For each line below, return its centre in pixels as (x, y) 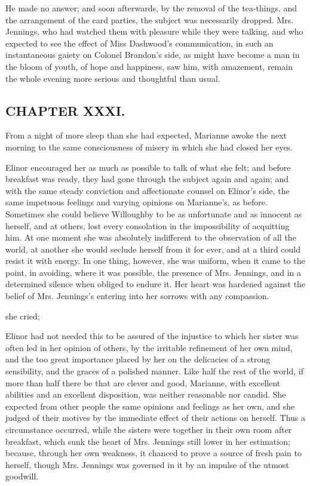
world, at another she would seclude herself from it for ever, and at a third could (153, 249)
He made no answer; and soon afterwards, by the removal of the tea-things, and (151, 8)
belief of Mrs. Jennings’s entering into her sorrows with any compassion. (137, 296)
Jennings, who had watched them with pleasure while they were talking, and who (154, 31)
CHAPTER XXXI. (65, 110)
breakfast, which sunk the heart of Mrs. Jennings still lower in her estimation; (148, 441)
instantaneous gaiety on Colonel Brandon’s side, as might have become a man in (153, 55)
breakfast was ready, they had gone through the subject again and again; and (147, 179)
